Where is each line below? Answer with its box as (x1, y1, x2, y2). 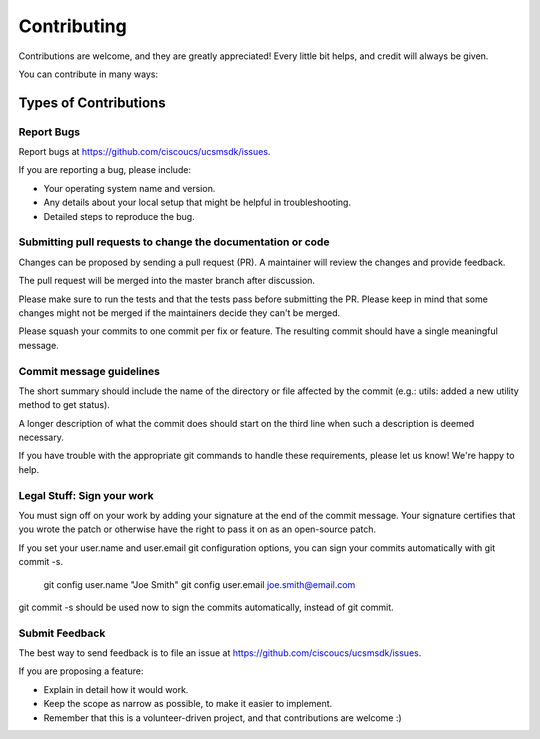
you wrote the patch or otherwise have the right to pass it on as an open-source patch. (18, 523, 377, 535)
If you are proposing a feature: (18, 665, 144, 677)
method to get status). (18, 399, 110, 411)
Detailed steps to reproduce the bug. (43, 210, 195, 222)
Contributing (18, 15, 127, 37)
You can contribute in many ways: (18, 68, 159, 80)
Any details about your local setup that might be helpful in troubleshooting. (43, 196, 352, 209)
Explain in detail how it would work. (43, 683, 189, 695)
